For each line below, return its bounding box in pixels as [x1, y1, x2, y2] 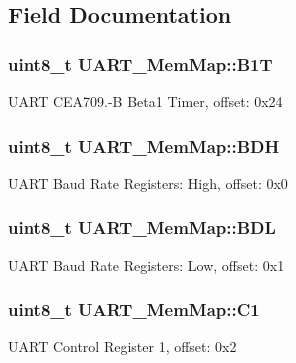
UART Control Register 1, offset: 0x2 [8, 336, 237, 357]
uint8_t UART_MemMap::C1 [8, 297, 260, 322]
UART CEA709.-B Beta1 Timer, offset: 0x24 [8, 91, 283, 111]
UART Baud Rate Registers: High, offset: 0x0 [8, 172, 288, 193]
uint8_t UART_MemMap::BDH [8, 133, 280, 158]
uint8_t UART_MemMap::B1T [8, 51, 273, 76]
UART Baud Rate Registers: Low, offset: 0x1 [8, 254, 285, 275]
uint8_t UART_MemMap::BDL [8, 215, 276, 240]
